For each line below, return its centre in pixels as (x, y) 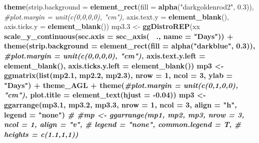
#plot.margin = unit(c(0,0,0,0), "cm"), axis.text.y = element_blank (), (117, 16)
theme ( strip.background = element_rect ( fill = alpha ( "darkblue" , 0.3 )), (130, 46)
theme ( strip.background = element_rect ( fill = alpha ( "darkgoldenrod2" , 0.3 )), (129, 6)
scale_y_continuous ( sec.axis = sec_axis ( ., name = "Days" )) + (119, 36)
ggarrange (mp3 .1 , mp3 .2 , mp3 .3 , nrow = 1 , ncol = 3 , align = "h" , (120, 104)
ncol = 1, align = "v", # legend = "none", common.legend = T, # (123, 124)
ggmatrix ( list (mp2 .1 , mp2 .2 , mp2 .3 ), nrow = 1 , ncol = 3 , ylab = (118, 75)
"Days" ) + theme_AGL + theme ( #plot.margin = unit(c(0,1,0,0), (121, 85)
